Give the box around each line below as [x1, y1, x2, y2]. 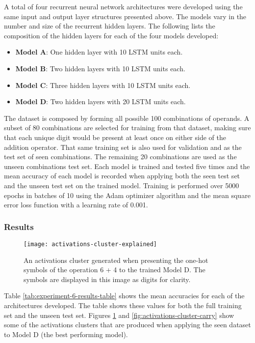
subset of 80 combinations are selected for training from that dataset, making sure [4, 122, 251, 133]
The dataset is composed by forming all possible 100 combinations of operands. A [4, 113, 250, 123]
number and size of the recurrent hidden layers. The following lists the [4, 21, 215, 31]
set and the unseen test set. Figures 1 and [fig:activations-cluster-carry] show [4, 310, 234, 320]
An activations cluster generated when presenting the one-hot [24, 255, 208, 265]
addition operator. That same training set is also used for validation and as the [4, 142, 242, 152]
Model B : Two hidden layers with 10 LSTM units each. [15, 63, 185, 73]
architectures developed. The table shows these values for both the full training [4, 300, 242, 310]
